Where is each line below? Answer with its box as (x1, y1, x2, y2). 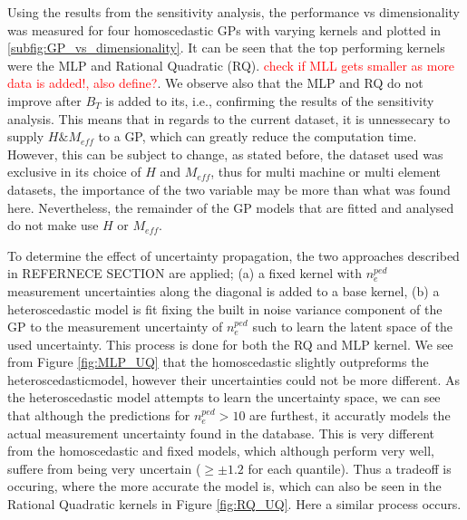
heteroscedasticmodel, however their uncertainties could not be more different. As (7, 370, 461, 389)
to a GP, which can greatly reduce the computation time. (98, 127, 417, 146)
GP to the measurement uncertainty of (7, 317, 223, 336)
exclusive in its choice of (7, 162, 141, 181)
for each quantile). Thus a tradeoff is (248, 458, 452, 477)
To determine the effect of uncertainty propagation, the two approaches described (7, 246, 460, 265)
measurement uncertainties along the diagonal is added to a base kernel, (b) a (7, 281, 440, 300)
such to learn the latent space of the (252, 317, 453, 336)
